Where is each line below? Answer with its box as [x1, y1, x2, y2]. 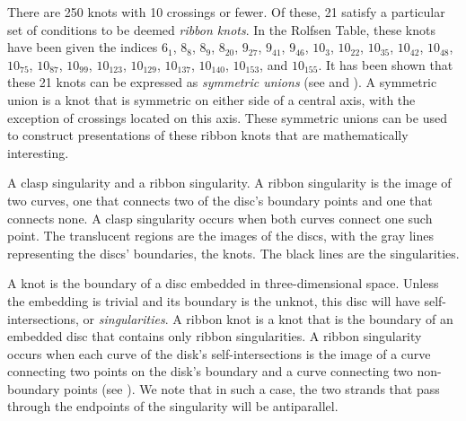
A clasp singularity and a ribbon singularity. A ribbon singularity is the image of [7, 173, 452, 192]
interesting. [7, 143, 69, 162]
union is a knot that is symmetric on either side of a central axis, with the [7, 90, 416, 109]
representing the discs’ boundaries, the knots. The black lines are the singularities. [7, 243, 460, 262]
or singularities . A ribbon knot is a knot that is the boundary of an [83, 309, 453, 328]
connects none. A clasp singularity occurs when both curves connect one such [7, 208, 433, 227]
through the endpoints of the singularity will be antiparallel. [7, 397, 339, 416]
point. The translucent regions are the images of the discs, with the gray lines [7, 226, 435, 245]
